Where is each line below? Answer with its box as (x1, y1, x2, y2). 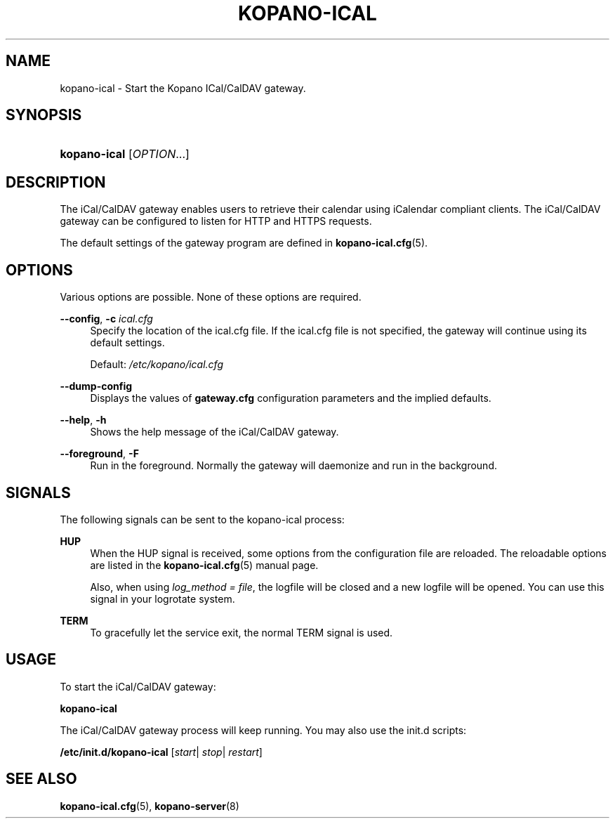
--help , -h (60, 414, 107, 426)
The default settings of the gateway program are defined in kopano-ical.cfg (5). (60, 237, 428, 249)
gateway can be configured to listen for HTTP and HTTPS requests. (60, 215, 372, 228)
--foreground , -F (60, 447, 139, 460)
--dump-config (60, 380, 133, 393)
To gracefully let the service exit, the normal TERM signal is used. (90, 626, 393, 639)
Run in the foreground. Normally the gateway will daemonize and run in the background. (90, 459, 497, 472)
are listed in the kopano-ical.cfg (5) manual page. (90, 558, 319, 571)
